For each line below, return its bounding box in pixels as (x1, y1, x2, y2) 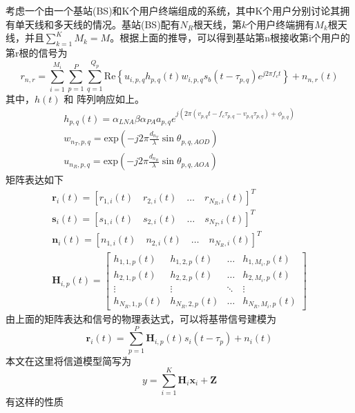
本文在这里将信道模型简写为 (6, 353, 131, 367)
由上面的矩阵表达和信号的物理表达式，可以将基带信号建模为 (6, 311, 276, 325)
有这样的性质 (6, 394, 64, 409)
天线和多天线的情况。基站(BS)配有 (24, 17, 180, 31)
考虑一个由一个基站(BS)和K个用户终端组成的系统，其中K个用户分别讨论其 (6, 3, 340, 17)
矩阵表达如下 (6, 172, 64, 187)
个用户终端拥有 (247, 17, 315, 31)
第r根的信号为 (6, 45, 68, 59)
